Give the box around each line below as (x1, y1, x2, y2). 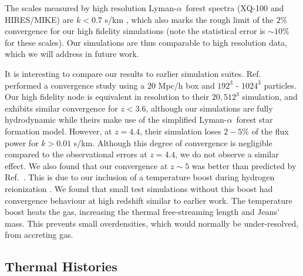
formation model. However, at (5, 124, 112, 137)
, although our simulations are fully (146, 102, 273, 114)
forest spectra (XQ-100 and (186, 2, 284, 14)
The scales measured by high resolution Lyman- (5, 2, 177, 14)
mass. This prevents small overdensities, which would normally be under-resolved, (5, 217, 299, 229)
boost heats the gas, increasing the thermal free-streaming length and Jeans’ (5, 206, 280, 218)
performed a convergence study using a (5, 79, 145, 91)
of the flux (251, 124, 289, 137)
